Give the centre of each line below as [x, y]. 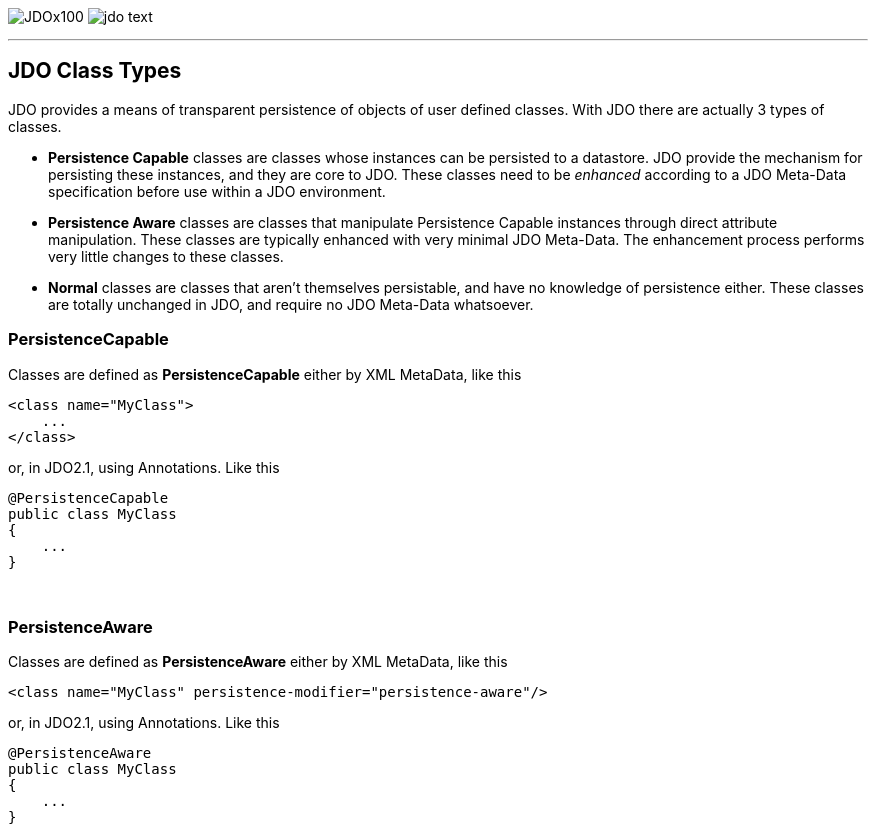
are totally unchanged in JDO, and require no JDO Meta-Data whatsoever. [291, 304]
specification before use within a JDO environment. [217, 191]
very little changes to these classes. [166, 256]
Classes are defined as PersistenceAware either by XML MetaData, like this [258, 662]
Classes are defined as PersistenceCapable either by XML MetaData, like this [265, 374]
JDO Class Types [95, 71]
